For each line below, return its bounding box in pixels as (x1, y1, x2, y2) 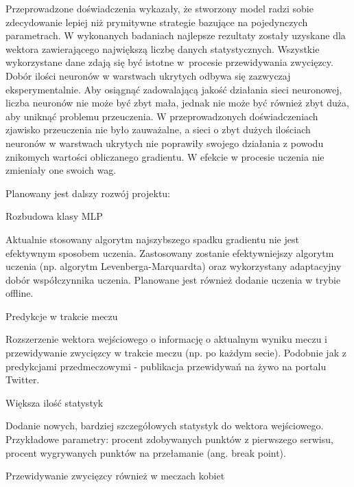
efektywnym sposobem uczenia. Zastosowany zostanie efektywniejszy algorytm (5, 245, 334, 260)
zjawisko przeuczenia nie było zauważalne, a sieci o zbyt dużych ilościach (5, 122, 311, 137)
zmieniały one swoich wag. (5, 163, 117, 177)
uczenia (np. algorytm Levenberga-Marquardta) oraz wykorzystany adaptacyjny (5, 259, 342, 273)
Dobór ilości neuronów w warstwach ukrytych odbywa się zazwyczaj (5, 68, 291, 82)
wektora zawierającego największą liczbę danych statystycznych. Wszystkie (5, 41, 320, 56)
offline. (5, 286, 34, 300)
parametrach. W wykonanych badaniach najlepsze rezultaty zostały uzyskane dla (5, 28, 346, 43)
